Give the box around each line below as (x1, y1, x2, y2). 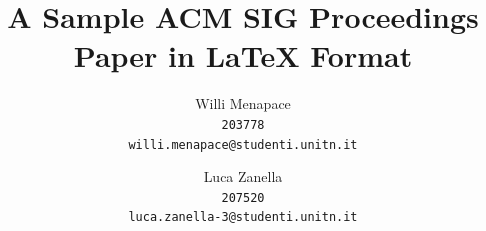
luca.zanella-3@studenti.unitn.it (128, 210, 358, 225)
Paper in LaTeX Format (73, 35, 413, 76)
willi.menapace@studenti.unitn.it (128, 137, 358, 152)
